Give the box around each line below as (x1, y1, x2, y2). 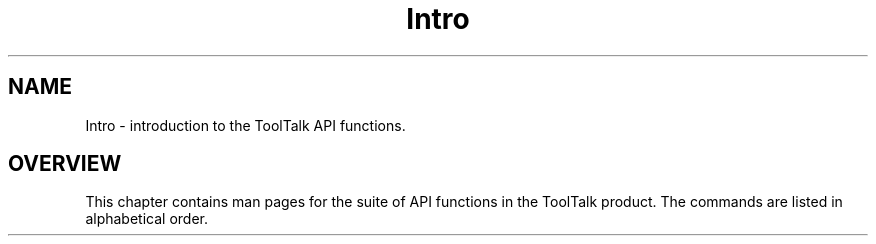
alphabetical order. (85, 210, 208, 228)
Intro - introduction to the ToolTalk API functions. (85, 116, 406, 134)
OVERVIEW (8, 151, 122, 177)
